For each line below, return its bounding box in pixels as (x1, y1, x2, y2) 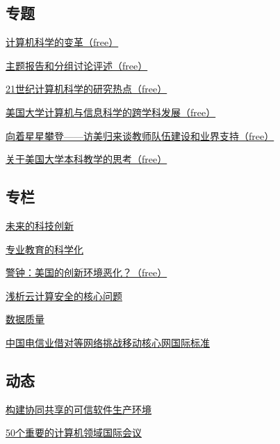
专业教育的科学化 (6, 241, 83, 256)
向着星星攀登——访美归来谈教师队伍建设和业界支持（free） (6, 128, 274, 143)
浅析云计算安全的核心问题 (6, 288, 122, 303)
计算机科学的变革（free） (6, 35, 119, 49)
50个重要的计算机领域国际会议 (6, 425, 142, 440)
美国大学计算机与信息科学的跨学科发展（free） (6, 104, 216, 119)
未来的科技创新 (6, 218, 74, 232)
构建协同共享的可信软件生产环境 (6, 402, 151, 416)
